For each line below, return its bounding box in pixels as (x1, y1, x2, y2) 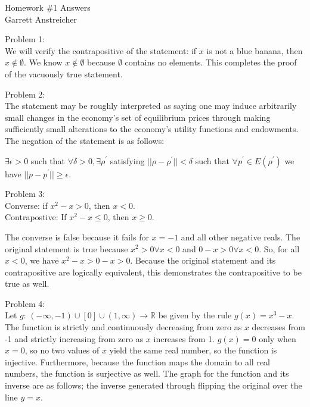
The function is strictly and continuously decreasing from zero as (5, 321, 242, 333)
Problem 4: (5, 297, 45, 309)
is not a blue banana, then (206, 44, 303, 57)
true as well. (5, 277, 49, 290)
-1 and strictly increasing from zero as (5, 332, 144, 345)
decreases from (252, 321, 305, 333)
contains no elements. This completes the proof (125, 56, 297, 68)
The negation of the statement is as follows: (5, 134, 165, 146)
